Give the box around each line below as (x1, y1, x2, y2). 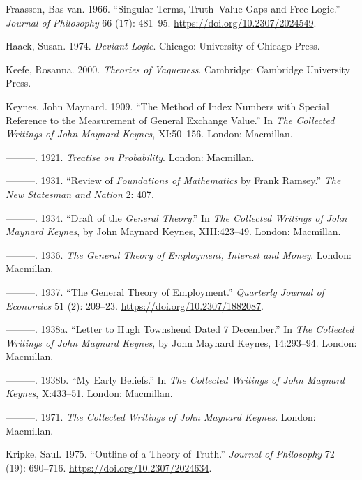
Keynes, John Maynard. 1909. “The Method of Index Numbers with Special (6, 98, 330, 113)
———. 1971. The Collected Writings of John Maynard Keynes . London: (6, 410, 316, 424)
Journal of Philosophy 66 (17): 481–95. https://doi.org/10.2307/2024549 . (6, 15, 317, 29)
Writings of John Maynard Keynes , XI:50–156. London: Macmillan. (6, 126, 293, 141)
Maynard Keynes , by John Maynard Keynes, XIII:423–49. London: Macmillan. (6, 224, 341, 239)
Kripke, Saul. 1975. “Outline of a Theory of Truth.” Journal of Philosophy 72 (6, 447, 335, 461)
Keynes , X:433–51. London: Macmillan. (6, 386, 173, 400)
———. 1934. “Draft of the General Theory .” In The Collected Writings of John (6, 210, 347, 225)
